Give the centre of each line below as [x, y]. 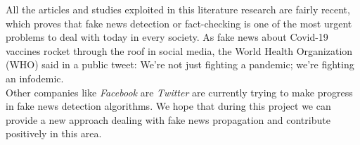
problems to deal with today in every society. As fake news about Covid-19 [167, 37]
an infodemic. [35, 78]
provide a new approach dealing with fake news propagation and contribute [168, 119]
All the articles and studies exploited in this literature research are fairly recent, [178, 9]
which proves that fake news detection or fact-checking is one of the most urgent [179, 23]
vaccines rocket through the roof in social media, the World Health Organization [179, 50]
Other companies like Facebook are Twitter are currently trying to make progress [179, 92]
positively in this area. [54, 133]
